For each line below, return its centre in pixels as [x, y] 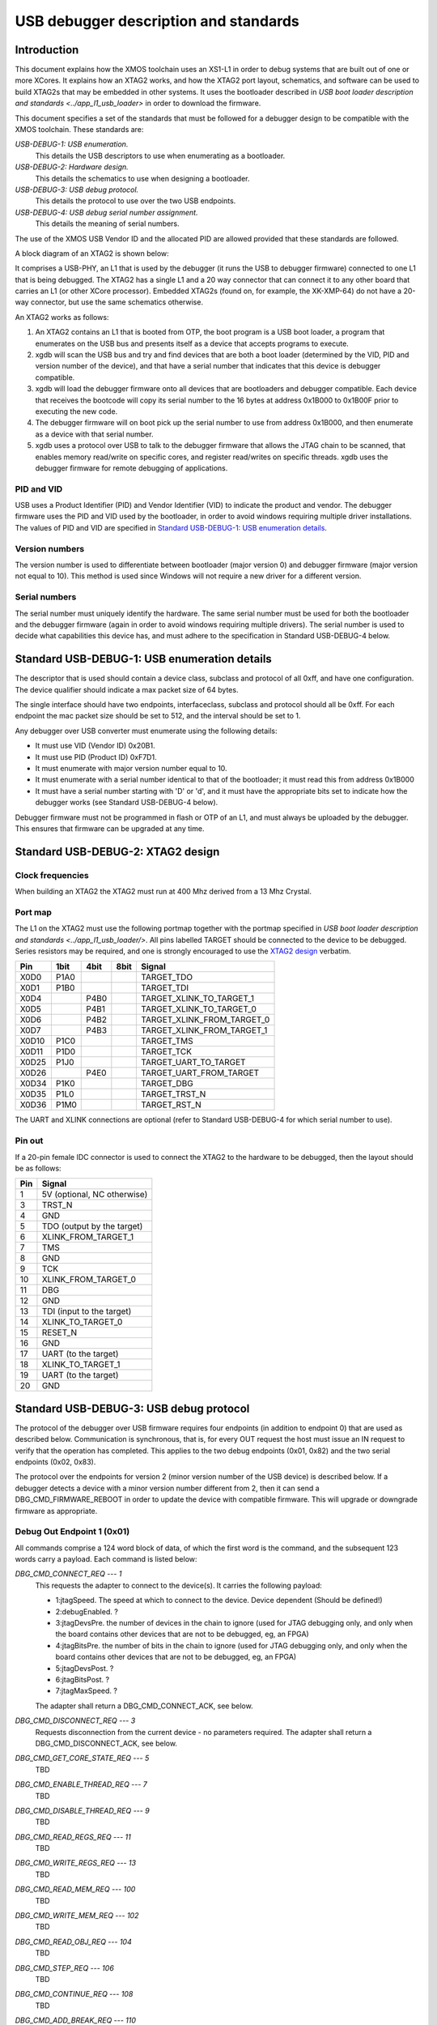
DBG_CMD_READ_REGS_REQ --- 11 [73, 1837]
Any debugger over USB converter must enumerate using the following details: [146, 731]
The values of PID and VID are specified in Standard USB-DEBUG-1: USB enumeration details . [171, 527]
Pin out [29, 1140]
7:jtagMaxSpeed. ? [86, 1691]
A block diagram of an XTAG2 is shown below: [92, 253]
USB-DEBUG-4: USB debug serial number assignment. [106, 212]
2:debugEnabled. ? [87, 1611]
